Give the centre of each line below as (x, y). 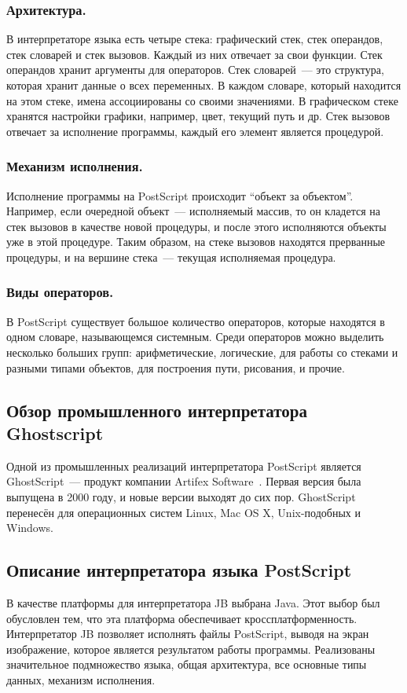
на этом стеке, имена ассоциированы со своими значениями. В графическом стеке (202, 100)
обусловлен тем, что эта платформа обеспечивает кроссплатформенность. (182, 618)
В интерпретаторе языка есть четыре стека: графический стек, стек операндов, (195, 39)
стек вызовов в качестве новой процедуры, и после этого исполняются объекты (196, 226)
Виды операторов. (60, 292)
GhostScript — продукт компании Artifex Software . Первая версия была (184, 481)
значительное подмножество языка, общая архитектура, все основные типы (187, 664)
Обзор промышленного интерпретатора (157, 410)
